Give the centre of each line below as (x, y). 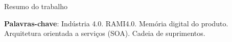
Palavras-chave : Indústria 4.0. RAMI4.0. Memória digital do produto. (116, 23)
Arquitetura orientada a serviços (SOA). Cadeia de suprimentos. (105, 33)
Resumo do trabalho (36, 6)
